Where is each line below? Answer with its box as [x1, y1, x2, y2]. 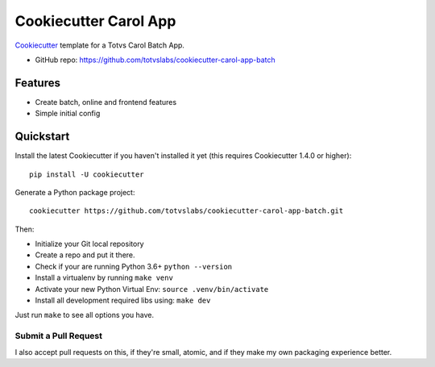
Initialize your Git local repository [35, 239, 144, 249]
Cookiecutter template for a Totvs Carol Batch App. [14, 40, 185, 50]
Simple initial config [35, 109, 101, 119]
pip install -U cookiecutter [29, 169, 144, 179]
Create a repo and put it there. [35, 250, 136, 260]
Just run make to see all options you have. [14, 311, 155, 320]
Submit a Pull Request [14, 331, 103, 342]
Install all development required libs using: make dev [35, 295, 211, 306]
